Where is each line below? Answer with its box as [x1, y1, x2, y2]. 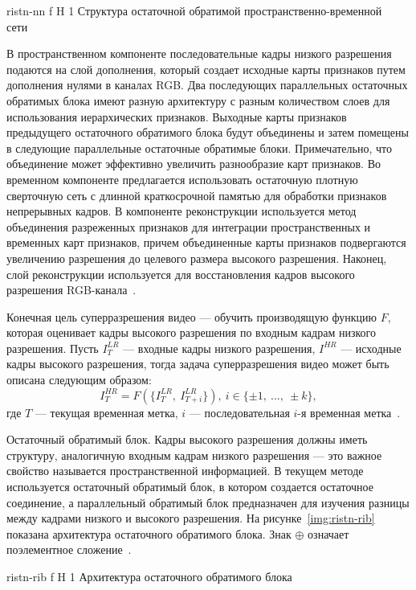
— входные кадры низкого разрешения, [123, 339, 316, 356]
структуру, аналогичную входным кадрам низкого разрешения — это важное [6, 446, 382, 463]
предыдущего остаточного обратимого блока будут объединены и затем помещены [6, 124, 409, 141]
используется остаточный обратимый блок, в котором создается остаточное [6, 478, 373, 495]
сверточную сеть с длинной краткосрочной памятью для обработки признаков [6, 186, 387, 203]
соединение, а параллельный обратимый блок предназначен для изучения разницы [6, 494, 410, 510]
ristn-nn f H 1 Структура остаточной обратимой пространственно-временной [6, 2, 382, 18]
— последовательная [189, 404, 290, 420]
